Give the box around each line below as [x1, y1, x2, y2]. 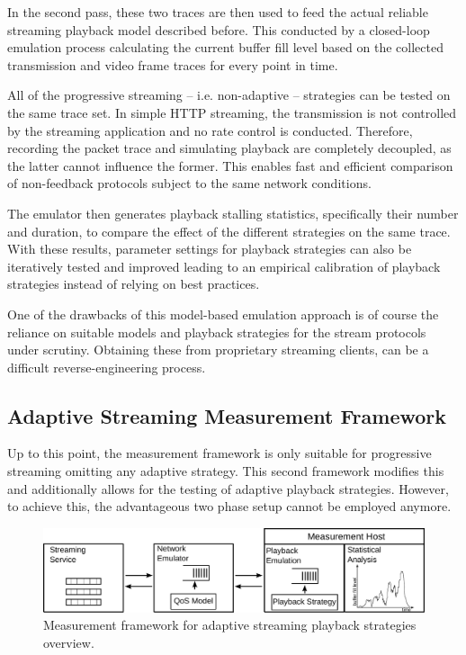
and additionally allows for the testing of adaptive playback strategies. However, [7, 479, 449, 498]
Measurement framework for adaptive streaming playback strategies [43, 615, 417, 634]
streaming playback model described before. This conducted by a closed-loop [7, 20, 430, 39]
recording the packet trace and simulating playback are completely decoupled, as [7, 139, 452, 157]
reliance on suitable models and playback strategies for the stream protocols [7, 322, 426, 341]
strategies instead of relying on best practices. [7, 274, 260, 293]
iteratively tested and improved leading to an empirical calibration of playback [7, 256, 441, 275]
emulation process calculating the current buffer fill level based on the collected [7, 38, 444, 57]
